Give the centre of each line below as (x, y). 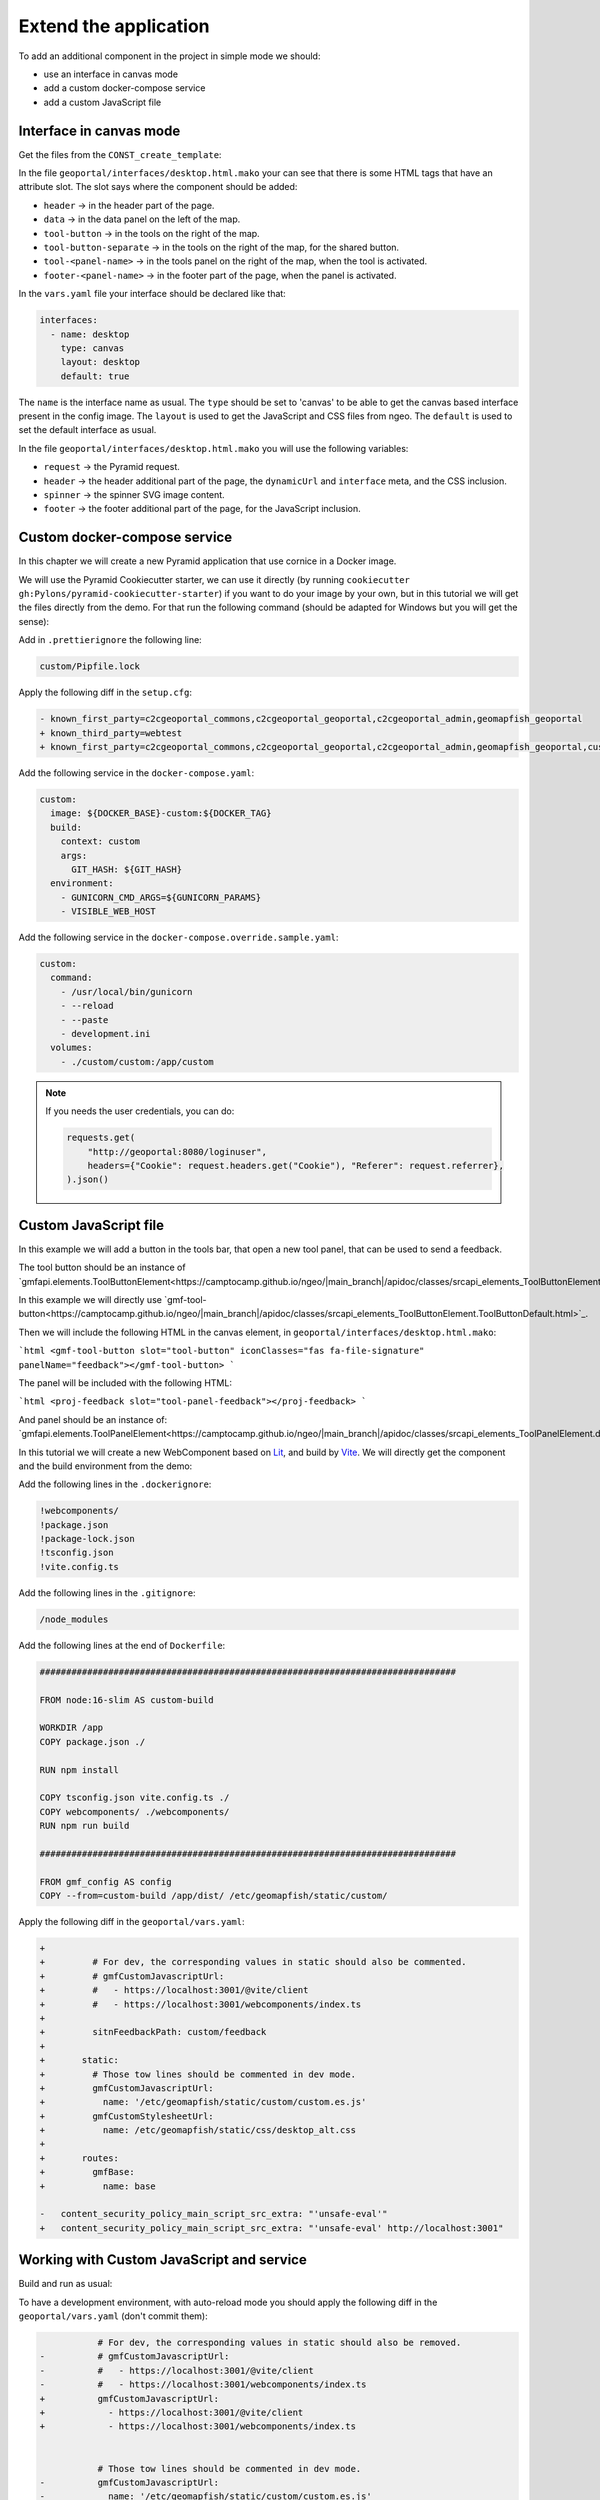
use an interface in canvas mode (111, 74)
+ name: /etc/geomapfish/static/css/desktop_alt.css (198, 2130)
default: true (95, 376)
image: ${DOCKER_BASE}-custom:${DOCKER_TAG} (161, 813)
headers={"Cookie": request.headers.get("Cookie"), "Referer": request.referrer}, (296, 1165)
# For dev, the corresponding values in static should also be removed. (279, 2343)
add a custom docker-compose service (124, 88)
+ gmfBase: (87, 2172)
